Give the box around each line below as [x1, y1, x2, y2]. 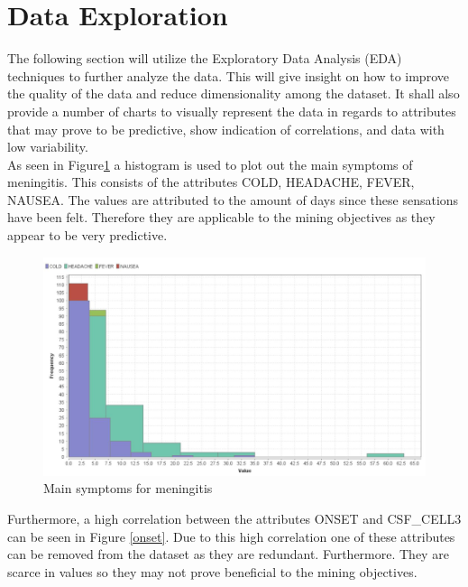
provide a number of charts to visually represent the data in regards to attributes [7, 101, 456, 120]
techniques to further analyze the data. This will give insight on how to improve [7, 66, 449, 85]
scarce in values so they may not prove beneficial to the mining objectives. [7, 562, 418, 581]
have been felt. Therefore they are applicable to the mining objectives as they [7, 208, 436, 227]
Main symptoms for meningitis [43, 479, 213, 498]
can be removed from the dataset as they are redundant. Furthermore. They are [7, 545, 449, 564]
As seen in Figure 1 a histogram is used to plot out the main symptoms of [7, 154, 413, 173]
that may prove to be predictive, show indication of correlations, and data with [7, 119, 445, 138]
